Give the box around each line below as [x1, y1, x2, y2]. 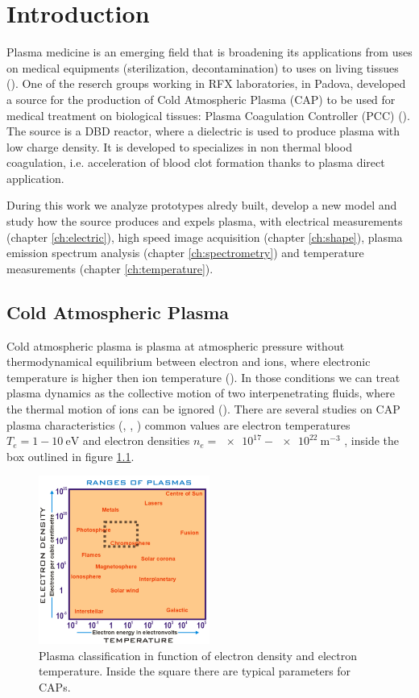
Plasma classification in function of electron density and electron [39, 646, 357, 663]
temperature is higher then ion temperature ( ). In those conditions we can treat [6, 368, 400, 385]
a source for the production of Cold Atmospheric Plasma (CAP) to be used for [6, 90, 396, 107]
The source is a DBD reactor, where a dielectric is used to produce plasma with [6, 123, 400, 139]
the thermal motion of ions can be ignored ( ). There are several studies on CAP [6, 401, 400, 418]
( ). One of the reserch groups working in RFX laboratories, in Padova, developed [6, 75, 406, 92]
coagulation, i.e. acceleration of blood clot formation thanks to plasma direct [6, 154, 385, 171]
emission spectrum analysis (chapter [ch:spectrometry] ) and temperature [6, 244, 364, 261]
